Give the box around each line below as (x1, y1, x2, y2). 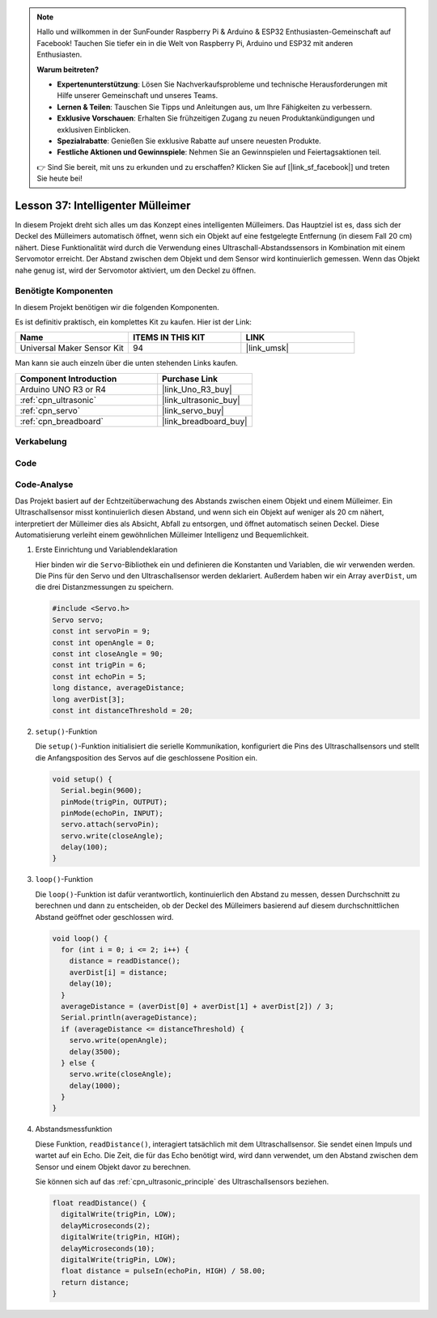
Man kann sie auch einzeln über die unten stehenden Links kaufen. (15, 358, 239, 368)
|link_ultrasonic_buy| (162, 394, 240, 405)
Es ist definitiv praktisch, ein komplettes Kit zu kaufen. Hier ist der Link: (15, 317, 252, 327)
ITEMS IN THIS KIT (132, 332, 206, 343)
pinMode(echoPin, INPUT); (61, 808, 163, 817)
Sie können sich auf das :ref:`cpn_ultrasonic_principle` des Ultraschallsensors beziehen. (35, 1177, 329, 1186)
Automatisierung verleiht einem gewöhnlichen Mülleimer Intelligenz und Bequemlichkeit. (15, 530, 309, 540)
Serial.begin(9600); (61, 786, 142, 795)
